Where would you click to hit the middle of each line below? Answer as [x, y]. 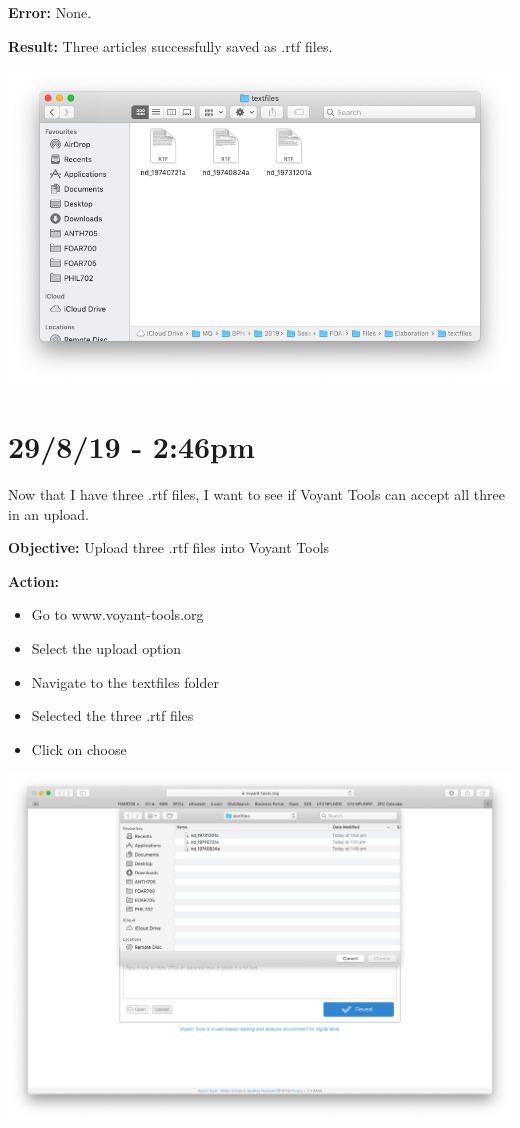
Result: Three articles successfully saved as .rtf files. [170, 45]
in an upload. [48, 513]
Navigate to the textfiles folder [125, 681]
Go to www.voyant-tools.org [117, 614]
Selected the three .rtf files [112, 715]
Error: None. [50, 12]
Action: [34, 580]
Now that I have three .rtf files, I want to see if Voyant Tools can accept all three [256, 494]
